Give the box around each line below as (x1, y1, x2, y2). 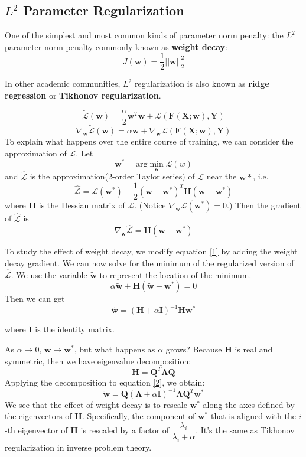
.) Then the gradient (227, 199, 301, 211)
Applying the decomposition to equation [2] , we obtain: (5, 376, 205, 388)
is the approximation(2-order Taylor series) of (30, 170, 195, 182)
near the (206, 170, 237, 182)
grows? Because (165, 343, 222, 355)
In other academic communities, (5, 77, 121, 90)
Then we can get (5, 292, 65, 305)
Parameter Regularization (22, 1, 184, 19)
